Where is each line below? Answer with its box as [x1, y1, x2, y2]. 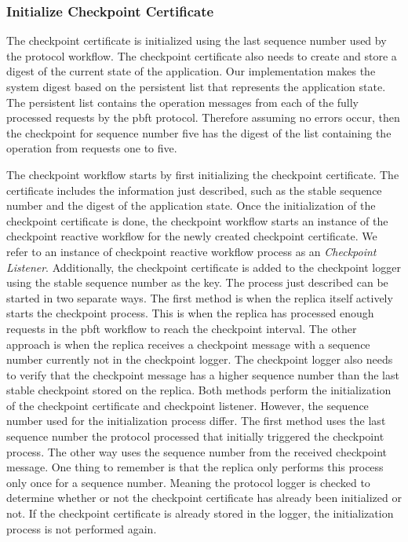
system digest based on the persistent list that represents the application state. [6, 79, 386, 94]
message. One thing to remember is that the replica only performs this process [6, 459, 384, 475]
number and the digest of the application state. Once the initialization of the [6, 197, 376, 214]
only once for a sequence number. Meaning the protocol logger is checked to [6, 474, 370, 490]
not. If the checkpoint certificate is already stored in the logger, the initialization [6, 505, 394, 522]
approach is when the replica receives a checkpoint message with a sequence [6, 335, 370, 352]
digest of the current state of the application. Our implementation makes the [6, 63, 376, 79]
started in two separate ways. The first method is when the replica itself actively [6, 289, 393, 306]
